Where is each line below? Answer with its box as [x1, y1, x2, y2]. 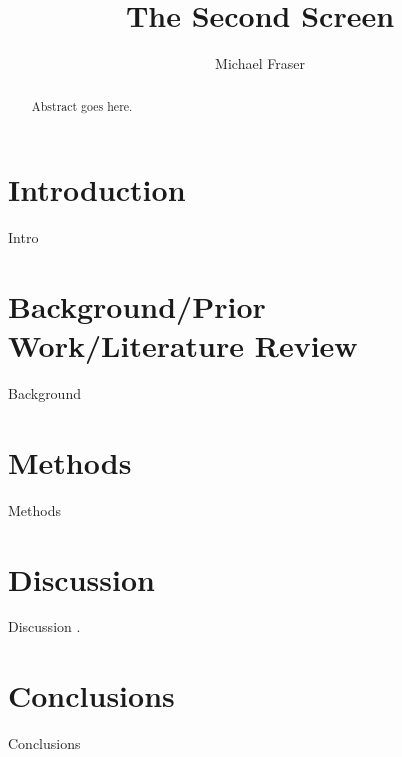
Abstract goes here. [31, 97, 133, 114]
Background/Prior [8, 285, 266, 326]
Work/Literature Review [8, 325, 358, 366]
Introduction [8, 169, 186, 210]
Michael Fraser [215, 53, 305, 74]
